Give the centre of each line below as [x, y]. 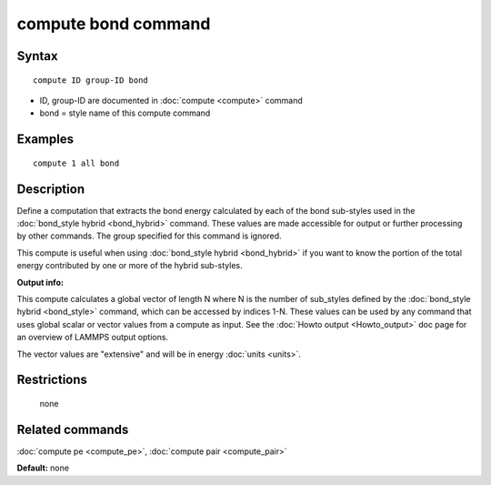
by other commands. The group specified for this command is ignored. [149, 236]
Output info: [40, 282]
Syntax [37, 56]
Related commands [73, 429]
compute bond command [114, 24]
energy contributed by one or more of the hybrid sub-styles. [130, 266]
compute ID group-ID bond [91, 80]
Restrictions [52, 380]
